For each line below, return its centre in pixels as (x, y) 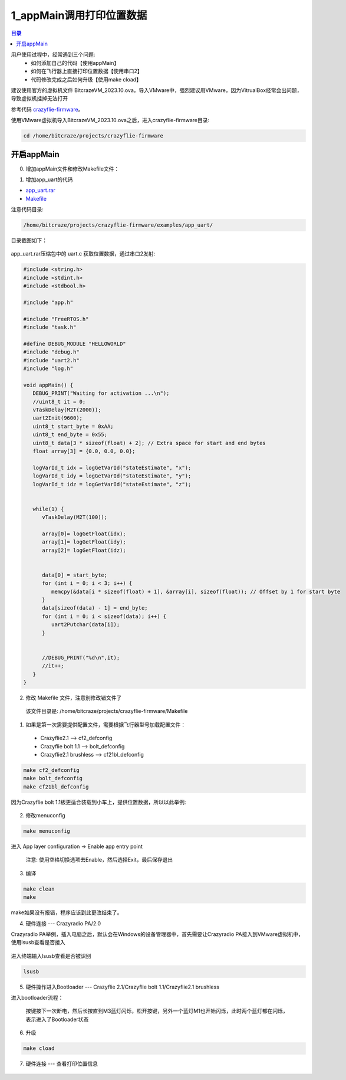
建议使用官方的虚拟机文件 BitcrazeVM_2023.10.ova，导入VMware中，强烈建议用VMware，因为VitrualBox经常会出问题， (156, 90)
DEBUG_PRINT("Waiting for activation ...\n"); (101, 393)
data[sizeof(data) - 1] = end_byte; (95, 608)
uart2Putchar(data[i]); (85, 625)
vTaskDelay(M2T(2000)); (67, 410)
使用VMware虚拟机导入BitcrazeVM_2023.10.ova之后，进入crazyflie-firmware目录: (110, 120)
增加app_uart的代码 (49, 179)
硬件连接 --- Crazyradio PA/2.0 (63, 923)
